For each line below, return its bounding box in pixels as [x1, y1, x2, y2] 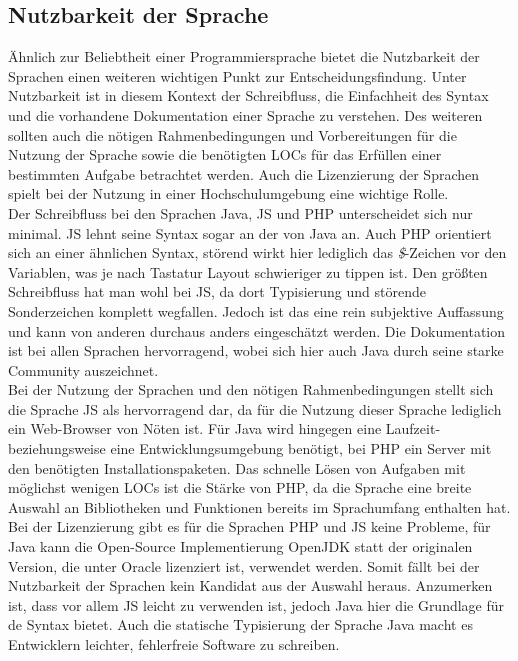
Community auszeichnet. [8, 359, 159, 380]
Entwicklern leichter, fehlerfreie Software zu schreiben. [8, 634, 340, 655]
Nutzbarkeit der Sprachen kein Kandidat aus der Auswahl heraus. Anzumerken [8, 575, 493, 596]
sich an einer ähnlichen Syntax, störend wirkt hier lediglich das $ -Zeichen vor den [8, 242, 507, 263]
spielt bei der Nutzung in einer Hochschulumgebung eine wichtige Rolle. [8, 183, 449, 204]
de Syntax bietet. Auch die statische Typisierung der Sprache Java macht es [8, 614, 473, 635]
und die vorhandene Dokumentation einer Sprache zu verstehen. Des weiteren [8, 104, 483, 125]
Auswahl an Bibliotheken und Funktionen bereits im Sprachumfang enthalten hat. [8, 496, 511, 517]
